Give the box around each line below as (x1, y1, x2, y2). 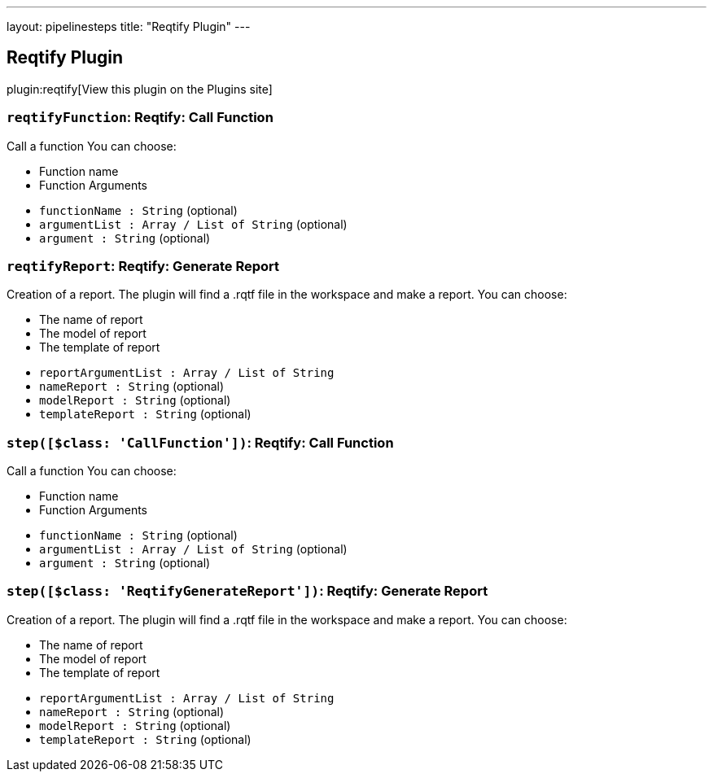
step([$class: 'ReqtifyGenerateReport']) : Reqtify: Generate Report (7, 583, 488, 600)
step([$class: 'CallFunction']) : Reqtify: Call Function (7, 434, 394, 451)
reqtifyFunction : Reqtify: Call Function (7, 109, 273, 126)
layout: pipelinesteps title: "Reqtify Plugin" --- (7, 20, 251, 33)
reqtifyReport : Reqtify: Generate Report (7, 257, 280, 274)
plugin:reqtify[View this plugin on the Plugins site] (7, 81, 273, 96)
